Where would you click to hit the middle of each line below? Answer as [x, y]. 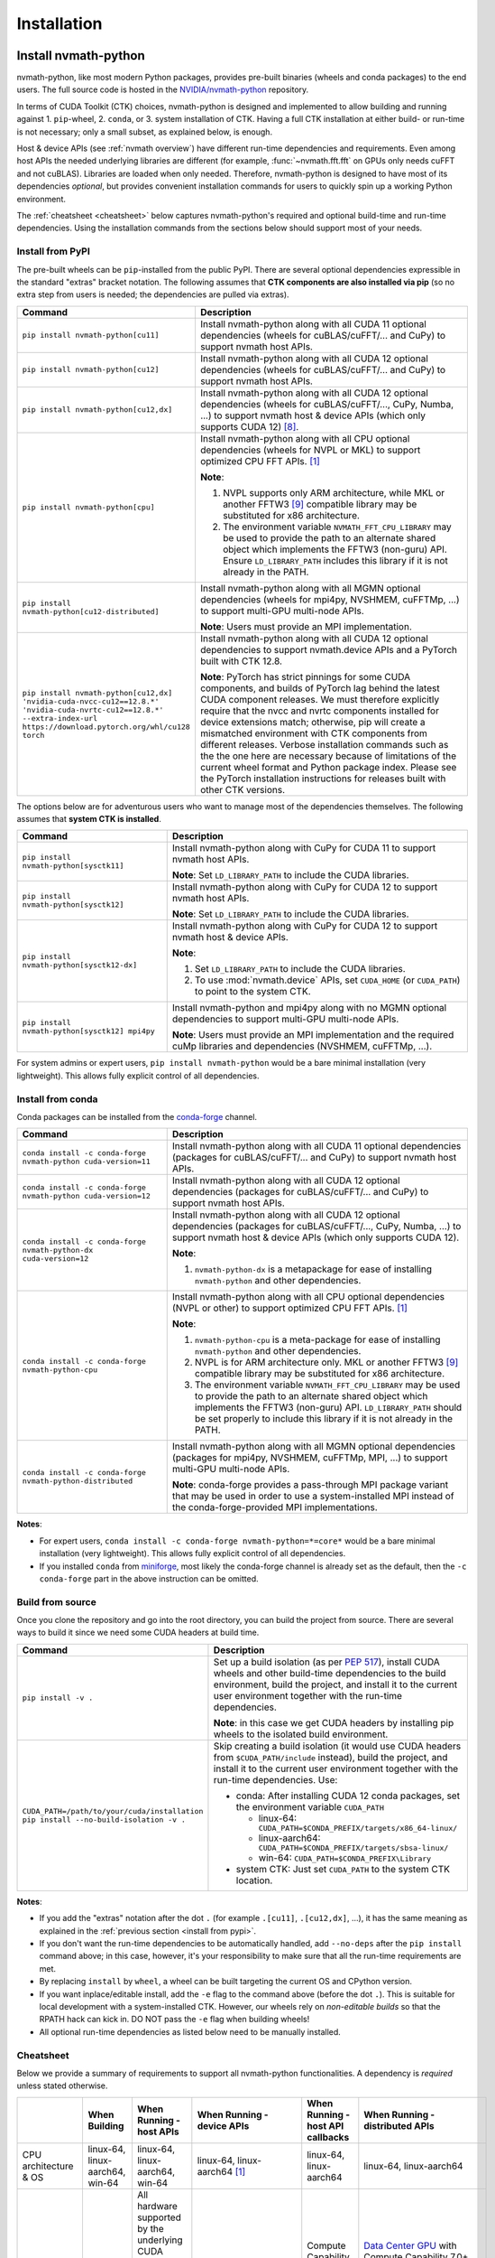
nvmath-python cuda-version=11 [86, 1162]
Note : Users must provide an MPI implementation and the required [313, 1035]
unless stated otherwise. [62, 2085]
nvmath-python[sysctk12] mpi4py [88, 1031]
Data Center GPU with [410, 2245]
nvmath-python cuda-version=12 [86, 1196]
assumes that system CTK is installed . [89, 819]
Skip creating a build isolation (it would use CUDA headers [337, 1746]
